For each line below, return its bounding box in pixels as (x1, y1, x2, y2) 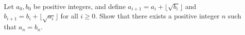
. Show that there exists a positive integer (95, 11, 220, 21)
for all (60, 11, 78, 21)
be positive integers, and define (33, 1, 126, 11)
